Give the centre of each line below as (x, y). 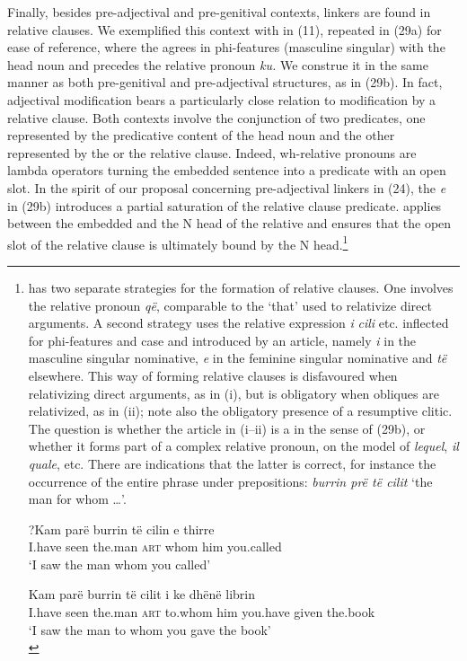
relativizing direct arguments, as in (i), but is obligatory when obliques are (233, 393)
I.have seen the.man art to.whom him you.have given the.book (202, 612)
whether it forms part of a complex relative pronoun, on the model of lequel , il (243, 446)
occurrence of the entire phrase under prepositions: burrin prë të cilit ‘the (230, 481)
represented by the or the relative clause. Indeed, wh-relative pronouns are (212, 152)
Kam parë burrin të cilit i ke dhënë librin (141, 594)
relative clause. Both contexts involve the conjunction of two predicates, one (216, 117)
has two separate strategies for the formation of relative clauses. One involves (241, 287)
